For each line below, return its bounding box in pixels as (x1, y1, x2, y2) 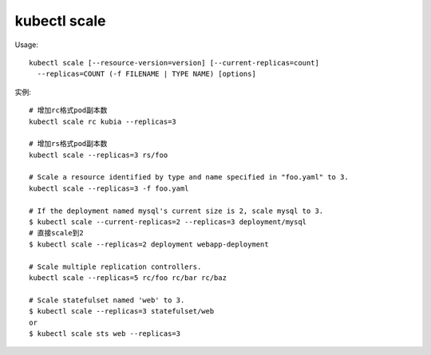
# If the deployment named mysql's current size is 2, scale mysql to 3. (29, 206, 324, 215)
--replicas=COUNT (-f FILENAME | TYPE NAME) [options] (37, 69, 257, 79)
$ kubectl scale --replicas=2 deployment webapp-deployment (29, 239, 269, 249)
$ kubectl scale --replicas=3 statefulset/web (29, 307, 215, 316)
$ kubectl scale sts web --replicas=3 (29, 329, 181, 338)
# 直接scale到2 (29, 228, 84, 238)
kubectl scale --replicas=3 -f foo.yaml (29, 183, 189, 193)
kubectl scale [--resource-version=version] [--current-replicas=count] (29, 58, 319, 67)
